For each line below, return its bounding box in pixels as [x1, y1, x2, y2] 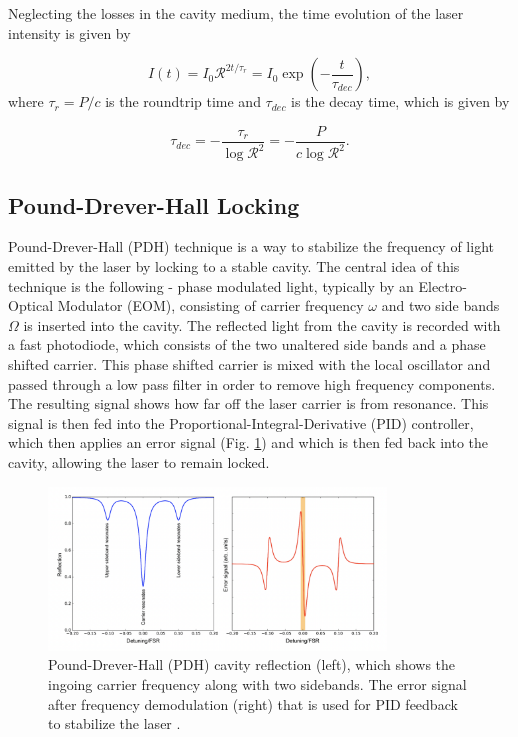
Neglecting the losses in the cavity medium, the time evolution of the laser [8, 3, 464, 23]
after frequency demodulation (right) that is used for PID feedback [48, 693, 458, 714]
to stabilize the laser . [48, 713, 181, 734]
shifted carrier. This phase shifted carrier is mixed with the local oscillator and [8, 353, 491, 374]
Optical [8, 295, 54, 316]
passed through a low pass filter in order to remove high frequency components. [8, 373, 496, 394]
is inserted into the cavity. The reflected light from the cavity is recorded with [23, 314, 501, 335]
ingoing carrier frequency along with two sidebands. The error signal [48, 673, 467, 694]
